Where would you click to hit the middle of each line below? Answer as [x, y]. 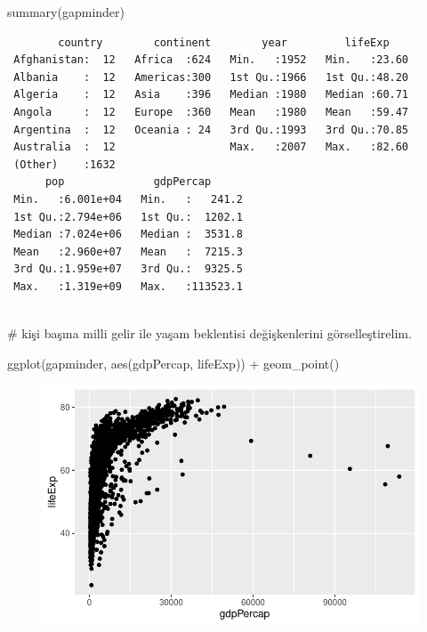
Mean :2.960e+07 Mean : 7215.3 [128, 251]
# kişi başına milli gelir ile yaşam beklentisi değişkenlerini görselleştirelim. [209, 333]
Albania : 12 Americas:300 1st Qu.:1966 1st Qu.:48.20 [211, 77]
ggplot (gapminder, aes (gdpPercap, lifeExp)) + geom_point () [173, 363]
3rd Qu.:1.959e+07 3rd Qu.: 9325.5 [128, 269]
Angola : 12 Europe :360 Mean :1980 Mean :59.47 [211, 112]
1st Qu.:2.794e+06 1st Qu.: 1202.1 [128, 217]
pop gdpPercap [128, 182]
